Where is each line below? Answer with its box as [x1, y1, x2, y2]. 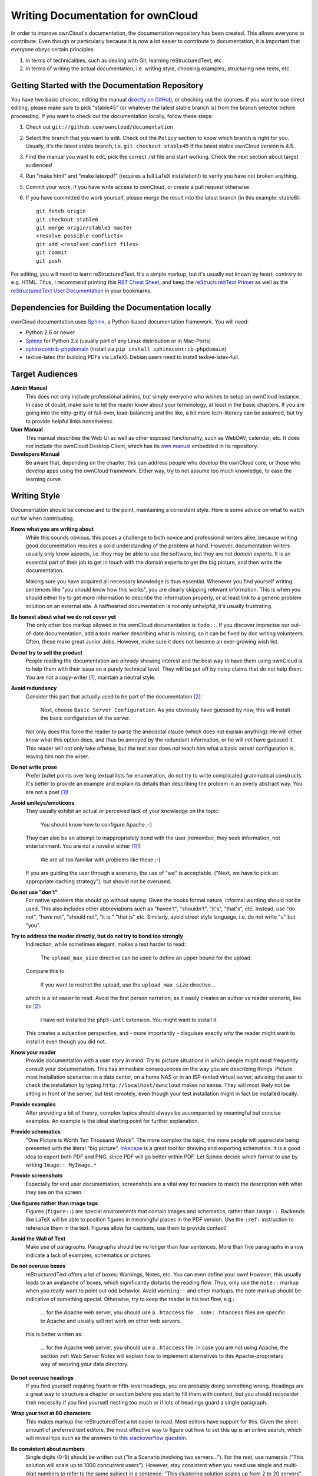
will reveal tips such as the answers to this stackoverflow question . [25, 1435, 188, 1442]
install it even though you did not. [25, 1038, 107, 1045]
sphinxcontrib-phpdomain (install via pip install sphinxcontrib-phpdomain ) [25, 345, 227, 352]
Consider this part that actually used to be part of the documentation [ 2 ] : [25, 693, 203, 700]
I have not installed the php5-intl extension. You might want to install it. [40, 1016, 218, 1023]
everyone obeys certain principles [11, 46, 94, 53]
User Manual [11, 426, 43, 433]
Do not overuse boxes [11, 1262, 66, 1269]
